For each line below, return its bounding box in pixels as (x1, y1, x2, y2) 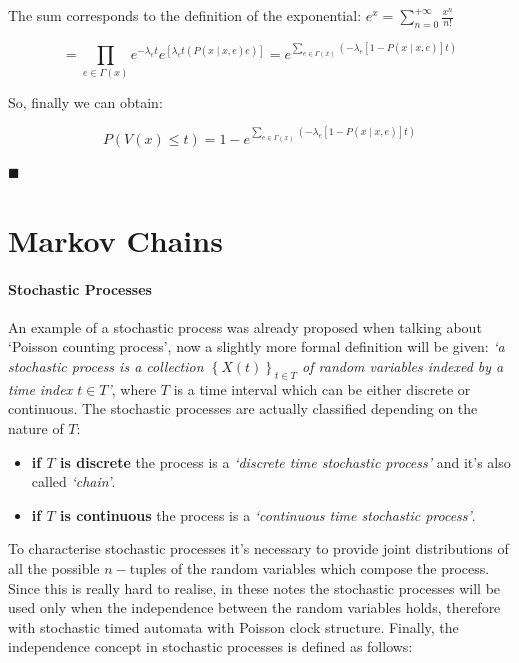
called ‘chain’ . (31, 471, 116, 492)
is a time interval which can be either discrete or (173, 378, 471, 399)
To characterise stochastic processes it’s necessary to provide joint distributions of (8, 538, 509, 559)
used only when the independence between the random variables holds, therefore (8, 597, 501, 618)
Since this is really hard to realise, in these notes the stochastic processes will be (8, 577, 501, 598)
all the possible (8, 557, 100, 578)
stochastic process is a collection (8, 355, 204, 376)
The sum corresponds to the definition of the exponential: (8, 5, 362, 25)
